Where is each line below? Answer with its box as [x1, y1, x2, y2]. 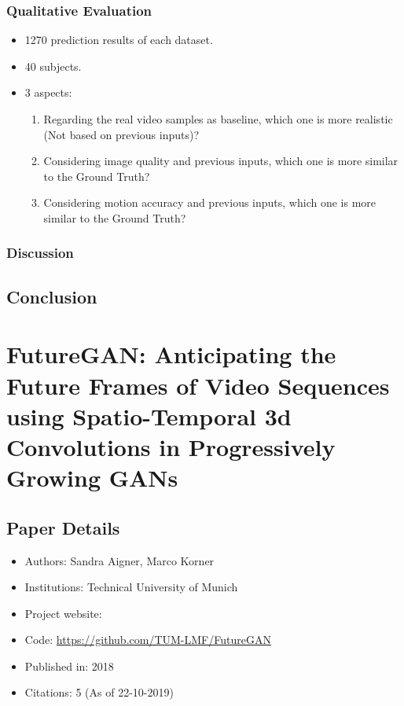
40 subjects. [24, 57, 82, 74]
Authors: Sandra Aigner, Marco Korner [24, 552, 215, 568]
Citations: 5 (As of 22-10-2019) [24, 684, 174, 700]
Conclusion [6, 284, 97, 308]
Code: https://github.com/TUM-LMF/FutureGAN [24, 631, 271, 648]
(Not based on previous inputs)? [43, 126, 200, 142]
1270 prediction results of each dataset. [24, 31, 213, 48]
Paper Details [6, 515, 120, 539]
